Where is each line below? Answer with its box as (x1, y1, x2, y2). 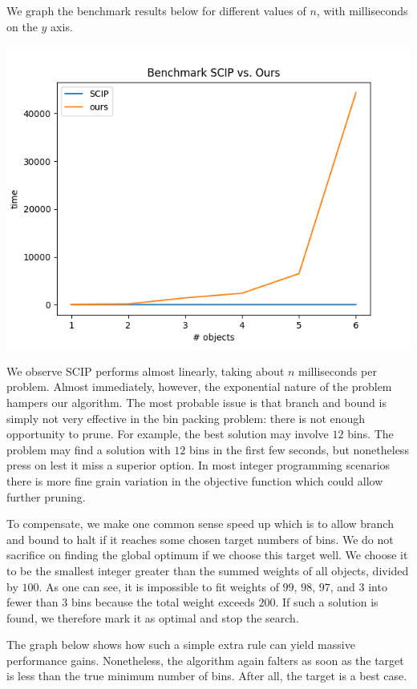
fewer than (6, 594, 59, 610)
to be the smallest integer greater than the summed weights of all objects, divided (6, 562, 409, 578)
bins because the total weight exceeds (71, 594, 255, 610)
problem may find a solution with (6, 441, 171, 457)
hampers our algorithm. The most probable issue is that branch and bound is (6, 393, 387, 410)
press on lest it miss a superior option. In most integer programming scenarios (6, 457, 391, 473)
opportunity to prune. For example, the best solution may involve (6, 425, 329, 442)
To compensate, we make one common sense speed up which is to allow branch (6, 515, 394, 532)
